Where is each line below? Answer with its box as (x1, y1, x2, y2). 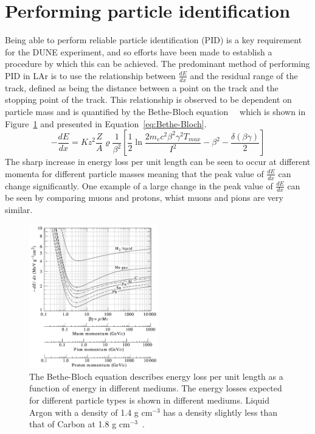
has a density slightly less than (163, 405, 278, 418)
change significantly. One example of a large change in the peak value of (5, 179, 273, 192)
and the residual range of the (190, 69, 298, 82)
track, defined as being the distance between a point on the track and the (5, 81, 279, 94)
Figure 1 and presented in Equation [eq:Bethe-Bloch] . (5, 117, 207, 130)
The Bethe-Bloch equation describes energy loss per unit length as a (29, 369, 283, 382)
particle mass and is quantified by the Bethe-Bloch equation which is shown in (5, 105, 306, 117)
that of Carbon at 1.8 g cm (29, 418, 130, 430)
